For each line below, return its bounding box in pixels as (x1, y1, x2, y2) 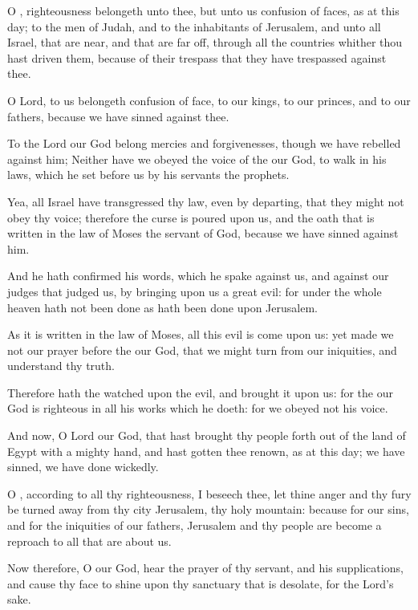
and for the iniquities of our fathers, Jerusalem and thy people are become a (7, 517, 382, 534)
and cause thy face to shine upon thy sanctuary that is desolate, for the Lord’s (7, 575, 394, 592)
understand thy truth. (7, 357, 115, 374)
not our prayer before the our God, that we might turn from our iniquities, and (7, 341, 397, 358)
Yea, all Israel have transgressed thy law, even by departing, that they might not (7, 193, 404, 209)
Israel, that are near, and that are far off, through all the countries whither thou (7, 34, 403, 51)
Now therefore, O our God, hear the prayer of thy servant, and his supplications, (7, 559, 404, 576)
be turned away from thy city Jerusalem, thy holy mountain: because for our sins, (7, 501, 409, 518)
